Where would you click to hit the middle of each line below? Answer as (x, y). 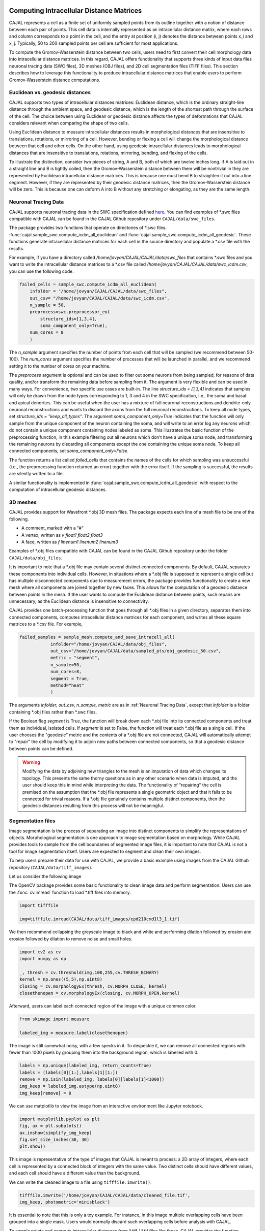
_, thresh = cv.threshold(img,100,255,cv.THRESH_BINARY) (89, 972)
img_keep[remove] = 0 (45, 1093)
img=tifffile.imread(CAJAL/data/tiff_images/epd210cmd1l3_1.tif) (100, 919)
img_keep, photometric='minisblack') (65, 1202)
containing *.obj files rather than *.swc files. (53, 712)
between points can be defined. (41, 748)
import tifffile (39, 905)
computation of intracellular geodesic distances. (58, 489)
